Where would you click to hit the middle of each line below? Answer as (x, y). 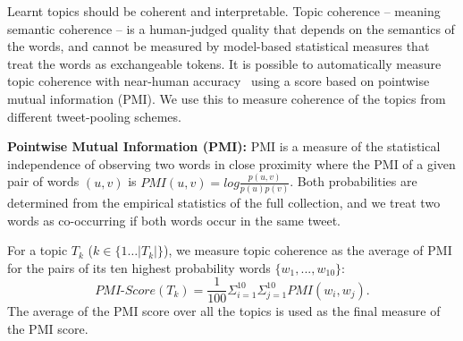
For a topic (38, 250)
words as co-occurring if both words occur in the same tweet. (174, 220)
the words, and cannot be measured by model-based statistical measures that (219, 46)
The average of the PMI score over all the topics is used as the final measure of (224, 311)
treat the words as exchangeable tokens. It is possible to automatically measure (224, 63)
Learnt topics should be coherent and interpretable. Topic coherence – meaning (224, 11)
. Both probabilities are (354, 181)
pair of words (43, 181)
